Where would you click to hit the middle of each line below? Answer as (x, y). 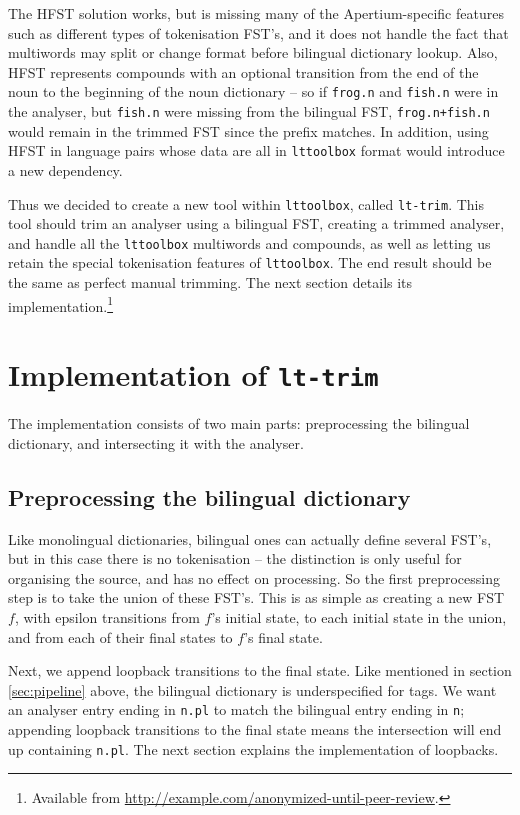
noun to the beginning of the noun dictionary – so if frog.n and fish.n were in (253, 91)
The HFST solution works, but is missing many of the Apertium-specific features (256, 13)
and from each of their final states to (120, 636)
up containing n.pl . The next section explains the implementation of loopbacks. (253, 748)
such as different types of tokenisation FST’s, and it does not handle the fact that (258, 32)
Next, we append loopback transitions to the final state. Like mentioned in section (260, 670)
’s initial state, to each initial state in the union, (359, 616)
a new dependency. (65, 169)
